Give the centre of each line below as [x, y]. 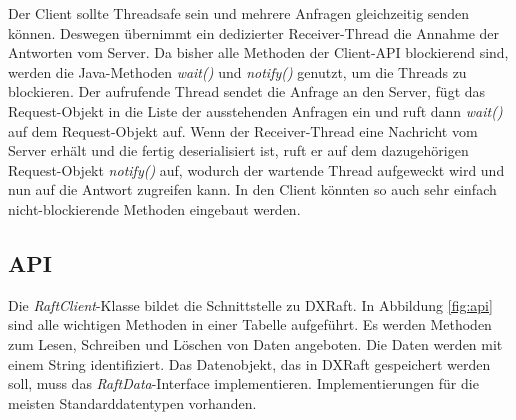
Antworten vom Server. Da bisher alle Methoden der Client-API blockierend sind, [258, 52]
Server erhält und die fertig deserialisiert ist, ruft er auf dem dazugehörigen [238, 150]
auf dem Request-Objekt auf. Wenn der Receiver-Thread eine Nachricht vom [243, 130]
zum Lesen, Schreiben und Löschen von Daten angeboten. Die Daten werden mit [255, 343]
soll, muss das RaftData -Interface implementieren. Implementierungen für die [243, 383]
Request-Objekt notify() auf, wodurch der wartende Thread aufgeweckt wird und [256, 169]
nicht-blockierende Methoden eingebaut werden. [154, 208]
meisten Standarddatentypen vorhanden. [132, 402]
